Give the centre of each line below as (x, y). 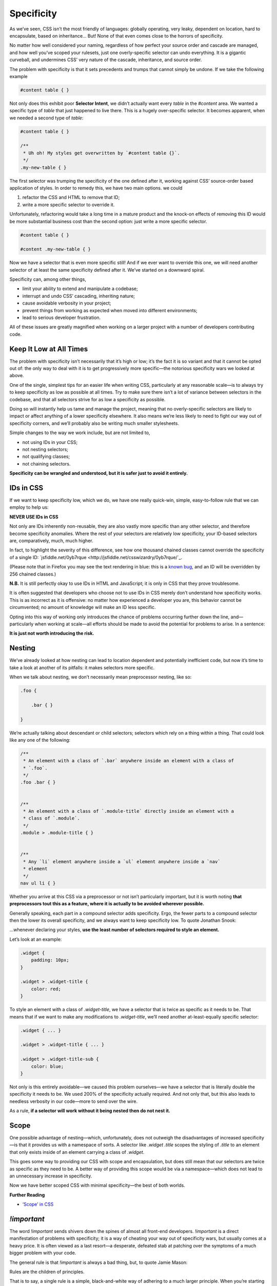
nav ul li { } (38, 883)
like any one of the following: (40, 740)
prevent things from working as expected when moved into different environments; (110, 310)
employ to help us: (29, 507)
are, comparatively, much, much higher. (51, 541)
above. (17, 376)
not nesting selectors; (45, 449)
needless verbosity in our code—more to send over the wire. (74, 1101)
